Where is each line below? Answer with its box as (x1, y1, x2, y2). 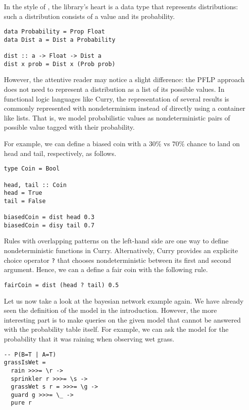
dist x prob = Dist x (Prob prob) (4, 60, 116, 68)
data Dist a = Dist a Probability (4, 36, 116, 43)
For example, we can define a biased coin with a (4, 138, 147, 149)
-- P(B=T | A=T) (4, 351, 56, 358)
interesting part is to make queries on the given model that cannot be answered (4, 314, 241, 325)
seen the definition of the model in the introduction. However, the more (4, 305, 217, 315)
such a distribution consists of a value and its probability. (4, 11, 175, 21)
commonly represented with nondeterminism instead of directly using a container (4, 103, 246, 113)
